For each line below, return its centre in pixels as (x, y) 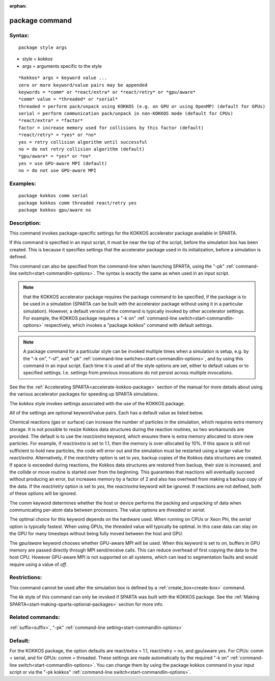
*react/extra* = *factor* (51, 121)
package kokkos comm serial (53, 196)
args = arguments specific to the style (62, 66)
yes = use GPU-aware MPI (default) (63, 163)
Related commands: (35, 617)
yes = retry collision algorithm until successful (83, 142)
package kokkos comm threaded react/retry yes (78, 203)
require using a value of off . (38, 564)
